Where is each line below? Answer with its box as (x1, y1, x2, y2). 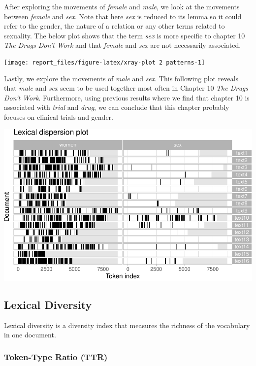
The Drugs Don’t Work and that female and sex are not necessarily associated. (4, 40, 241, 50)
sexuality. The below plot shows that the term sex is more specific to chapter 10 (4, 30, 245, 40)
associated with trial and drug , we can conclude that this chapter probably (4, 102, 229, 112)
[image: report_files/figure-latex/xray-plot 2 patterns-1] (4, 59, 205, 66)
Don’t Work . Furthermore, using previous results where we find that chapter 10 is (4, 92, 250, 102)
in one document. (4, 330, 56, 340)
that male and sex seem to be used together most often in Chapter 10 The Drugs (4, 83, 248, 93)
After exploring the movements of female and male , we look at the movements (4, 1, 240, 11)
